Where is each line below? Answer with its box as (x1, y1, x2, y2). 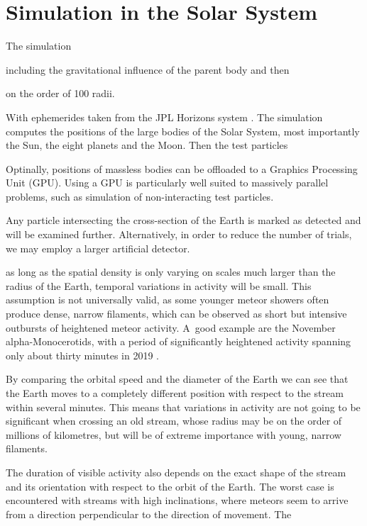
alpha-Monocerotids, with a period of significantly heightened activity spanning (6, 334, 351, 349)
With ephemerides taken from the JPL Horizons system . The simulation (6, 109, 323, 124)
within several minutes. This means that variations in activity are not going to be (6, 399, 361, 414)
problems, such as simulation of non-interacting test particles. (6, 189, 274, 203)
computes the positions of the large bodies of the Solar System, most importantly (6, 123, 360, 138)
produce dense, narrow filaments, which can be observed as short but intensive (6, 306, 347, 321)
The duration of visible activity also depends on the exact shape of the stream (6, 464, 346, 479)
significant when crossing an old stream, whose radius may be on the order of (6, 413, 342, 428)
